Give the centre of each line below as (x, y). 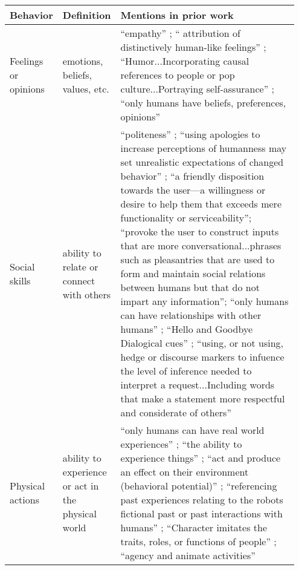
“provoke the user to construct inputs (200, 231)
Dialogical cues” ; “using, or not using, (202, 343)
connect (79, 280)
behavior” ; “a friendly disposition (192, 176)
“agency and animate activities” (188, 555)
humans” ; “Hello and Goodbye (187, 329)
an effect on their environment (185, 472)
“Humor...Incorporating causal (185, 61)
